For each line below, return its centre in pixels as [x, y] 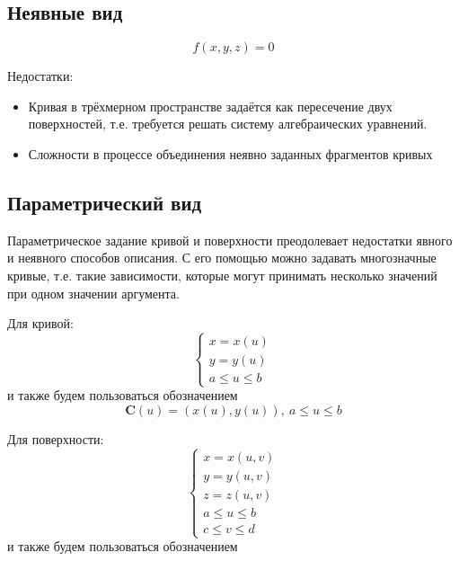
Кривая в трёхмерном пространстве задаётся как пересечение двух [210, 106]
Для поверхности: [56, 438]
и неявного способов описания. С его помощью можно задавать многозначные [222, 258]
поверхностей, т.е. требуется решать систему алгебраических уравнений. [228, 124]
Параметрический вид [105, 202]
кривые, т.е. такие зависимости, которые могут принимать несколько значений [222, 275]
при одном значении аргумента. [93, 293]
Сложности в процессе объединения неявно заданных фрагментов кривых [230, 153]
